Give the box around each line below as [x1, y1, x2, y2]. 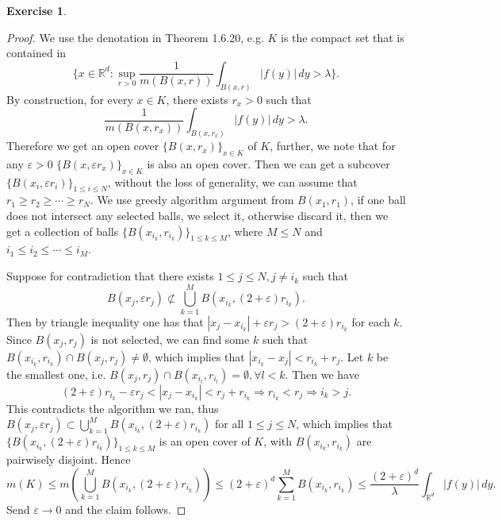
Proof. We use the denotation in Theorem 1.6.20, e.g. [6, 29, 264, 45]
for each [351, 313, 390, 330]
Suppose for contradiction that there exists [6, 268, 214, 284]
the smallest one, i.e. [6, 365, 106, 382]
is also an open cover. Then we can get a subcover [147, 155, 390, 172]
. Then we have [285, 365, 359, 382]
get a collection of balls [6, 222, 119, 239]
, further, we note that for [270, 137, 396, 154]
